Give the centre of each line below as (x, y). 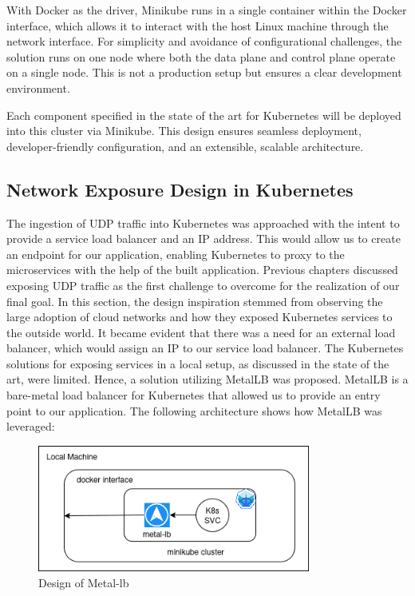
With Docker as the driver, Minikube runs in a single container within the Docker (207, 10)
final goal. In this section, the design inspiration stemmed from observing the (195, 301)
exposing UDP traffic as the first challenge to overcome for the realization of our (203, 285)
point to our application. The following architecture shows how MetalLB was (194, 410)
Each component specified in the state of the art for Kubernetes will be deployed (204, 115)
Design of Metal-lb (84, 583)
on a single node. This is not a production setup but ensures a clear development (204, 72)
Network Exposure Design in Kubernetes (180, 189)
